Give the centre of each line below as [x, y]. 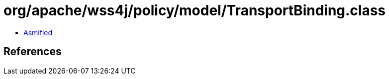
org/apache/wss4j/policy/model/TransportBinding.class [195, 10]
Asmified [38, 32]
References [33, 52]
